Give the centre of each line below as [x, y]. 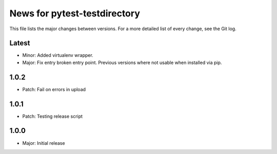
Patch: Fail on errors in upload [54, 89]
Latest [20, 43]
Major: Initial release [44, 143]
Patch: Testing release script [53, 116]
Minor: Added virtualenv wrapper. [58, 55]
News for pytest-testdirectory [75, 13]
